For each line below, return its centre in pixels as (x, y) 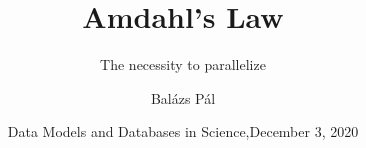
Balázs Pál (183, 97)
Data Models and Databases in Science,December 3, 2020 (183, 131)
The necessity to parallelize (183, 64)
